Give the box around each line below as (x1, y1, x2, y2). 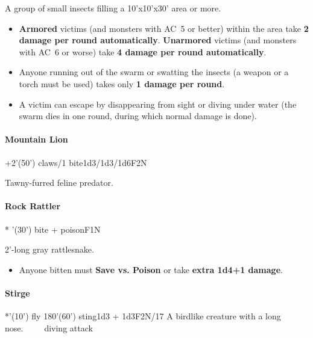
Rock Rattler (5, 200, 61, 212)
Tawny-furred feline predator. (5, 176, 113, 189)
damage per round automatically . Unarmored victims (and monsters (19, 34, 297, 46)
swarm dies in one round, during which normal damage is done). (19, 109, 257, 122)
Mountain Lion (5, 133, 68, 146)
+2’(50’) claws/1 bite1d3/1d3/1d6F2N (5, 156, 147, 168)
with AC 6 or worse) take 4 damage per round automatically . (19, 45, 267, 58)
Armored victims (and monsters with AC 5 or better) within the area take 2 (19, 22, 309, 34)
